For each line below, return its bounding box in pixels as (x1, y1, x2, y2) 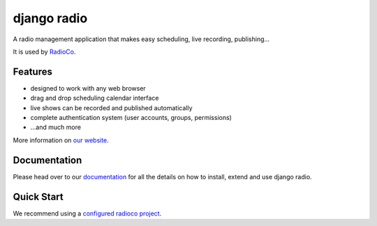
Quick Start (13, 190, 64, 202)
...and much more (30, 123, 82, 132)
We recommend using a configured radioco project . (13, 209, 162, 218)
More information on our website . (13, 136, 110, 144)
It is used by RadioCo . (13, 47, 76, 56)
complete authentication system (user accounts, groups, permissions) (30, 114, 232, 122)
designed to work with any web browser (30, 84, 146, 92)
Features (13, 66, 52, 77)
